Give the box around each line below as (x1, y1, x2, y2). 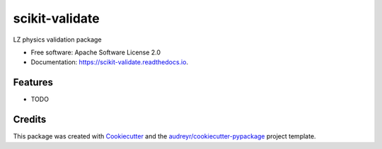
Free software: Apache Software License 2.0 (30, 48, 161, 56)
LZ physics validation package (13, 35, 102, 44)
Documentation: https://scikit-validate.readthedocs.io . (30, 58, 189, 66)
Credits (13, 114, 47, 126)
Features (13, 76, 53, 88)
